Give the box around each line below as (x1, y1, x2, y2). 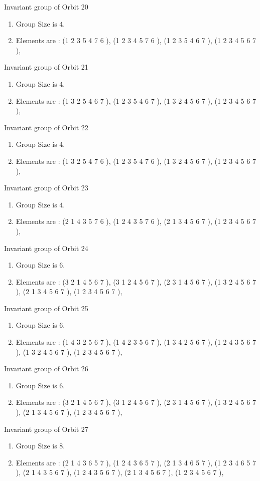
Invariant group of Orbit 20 (4, 2, 88, 12)
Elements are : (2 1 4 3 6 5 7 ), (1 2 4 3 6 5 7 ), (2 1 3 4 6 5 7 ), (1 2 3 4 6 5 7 (16, 457, 256, 467)
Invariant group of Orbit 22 (4, 122, 88, 132)
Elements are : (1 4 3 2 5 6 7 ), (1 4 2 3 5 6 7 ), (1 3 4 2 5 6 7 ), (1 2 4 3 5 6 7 (16, 337, 256, 347)
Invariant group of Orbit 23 (4, 182, 88, 193)
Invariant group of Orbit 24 (4, 243, 88, 253)
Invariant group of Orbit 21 (4, 62, 88, 72)
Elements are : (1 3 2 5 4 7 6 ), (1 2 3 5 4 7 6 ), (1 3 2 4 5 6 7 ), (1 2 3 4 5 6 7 (16, 155, 256, 166)
